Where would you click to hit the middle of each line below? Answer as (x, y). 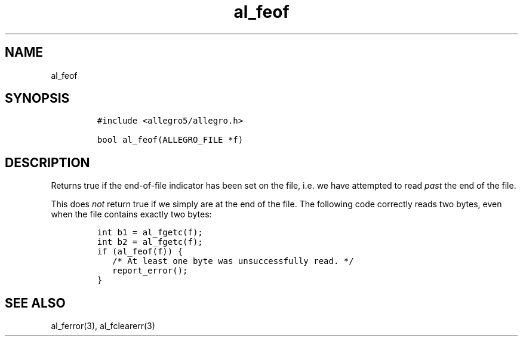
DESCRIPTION (47, 162)
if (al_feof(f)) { (140, 252)
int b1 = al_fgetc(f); (150, 233)
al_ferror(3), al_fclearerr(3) (103, 326)
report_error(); (150, 271)
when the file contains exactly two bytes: (131, 214)
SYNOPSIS (37, 99)
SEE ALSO (35, 303)
